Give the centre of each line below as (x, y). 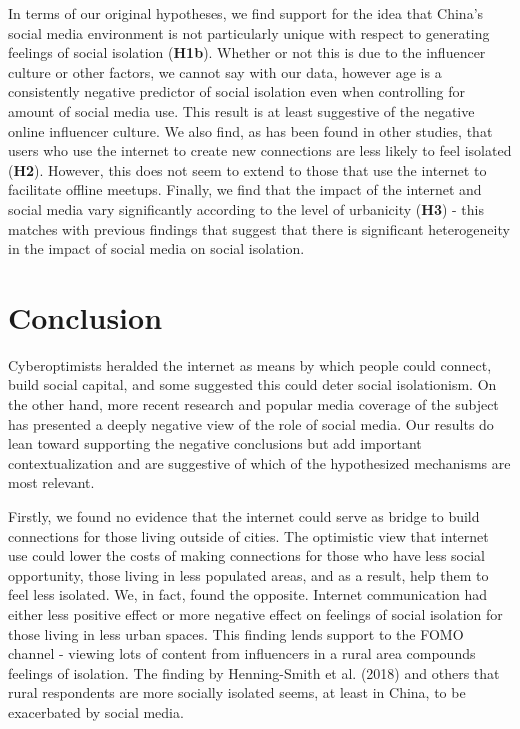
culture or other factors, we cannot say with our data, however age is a (225, 71)
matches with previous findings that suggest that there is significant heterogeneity (259, 228)
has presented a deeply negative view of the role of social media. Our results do (251, 423)
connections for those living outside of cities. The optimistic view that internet (248, 535)
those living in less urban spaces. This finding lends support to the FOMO (236, 633)
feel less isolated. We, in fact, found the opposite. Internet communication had (248, 594)
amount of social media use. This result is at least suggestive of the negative (241, 110)
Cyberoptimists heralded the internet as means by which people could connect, (250, 364)
